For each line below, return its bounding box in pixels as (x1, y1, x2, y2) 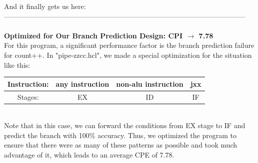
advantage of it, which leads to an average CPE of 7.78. (4, 149, 174, 160)
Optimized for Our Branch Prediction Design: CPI (4, 30, 183, 40)
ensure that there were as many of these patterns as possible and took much (4, 140, 237, 150)
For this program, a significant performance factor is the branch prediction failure (4, 40, 254, 50)
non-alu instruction (116, 78, 183, 89)
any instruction (55, 78, 109, 89)
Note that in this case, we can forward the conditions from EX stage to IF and (4, 120, 245, 131)
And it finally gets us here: (4, 1, 86, 11)
